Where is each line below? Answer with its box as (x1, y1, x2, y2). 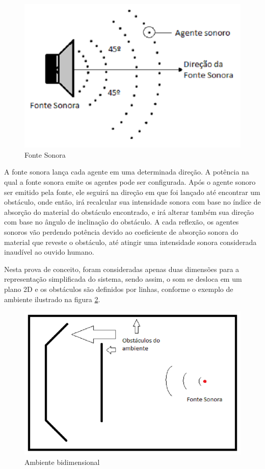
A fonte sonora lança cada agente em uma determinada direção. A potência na (4, 166, 249, 177)
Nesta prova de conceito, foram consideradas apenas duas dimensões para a (4, 263, 240, 274)
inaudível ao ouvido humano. (4, 246, 94, 257)
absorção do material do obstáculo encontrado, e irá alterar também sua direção (4, 206, 254, 217)
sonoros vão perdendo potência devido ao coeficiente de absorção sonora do (4, 227, 238, 237)
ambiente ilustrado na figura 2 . (4, 293, 100, 304)
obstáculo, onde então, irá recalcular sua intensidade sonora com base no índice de (4, 196, 261, 207)
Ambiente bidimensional (24, 456, 100, 467)
